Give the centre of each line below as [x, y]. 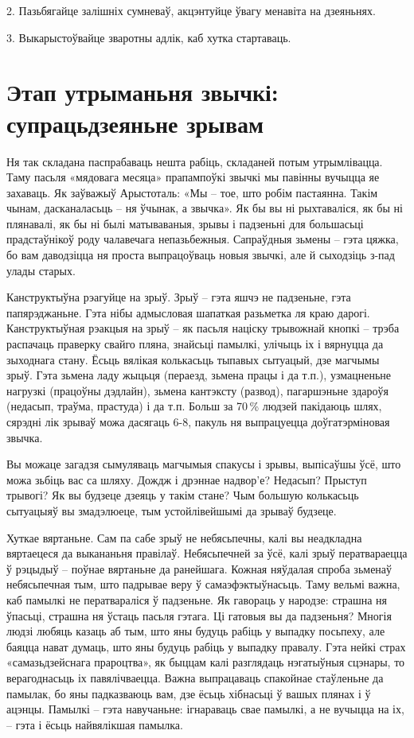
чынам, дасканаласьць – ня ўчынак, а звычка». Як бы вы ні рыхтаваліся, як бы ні [205, 208]
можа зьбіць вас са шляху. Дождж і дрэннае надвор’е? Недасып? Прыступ [187, 479]
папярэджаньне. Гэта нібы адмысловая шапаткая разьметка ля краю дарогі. [188, 312]
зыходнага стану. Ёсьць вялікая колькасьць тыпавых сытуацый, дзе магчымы [193, 359]
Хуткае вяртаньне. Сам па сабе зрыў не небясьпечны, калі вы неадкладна [184, 537]
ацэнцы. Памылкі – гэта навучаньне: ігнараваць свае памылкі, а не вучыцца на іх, [205, 709]
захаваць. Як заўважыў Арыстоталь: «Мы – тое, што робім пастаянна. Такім [192, 192]
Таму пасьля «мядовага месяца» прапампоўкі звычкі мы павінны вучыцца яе [193, 177]
